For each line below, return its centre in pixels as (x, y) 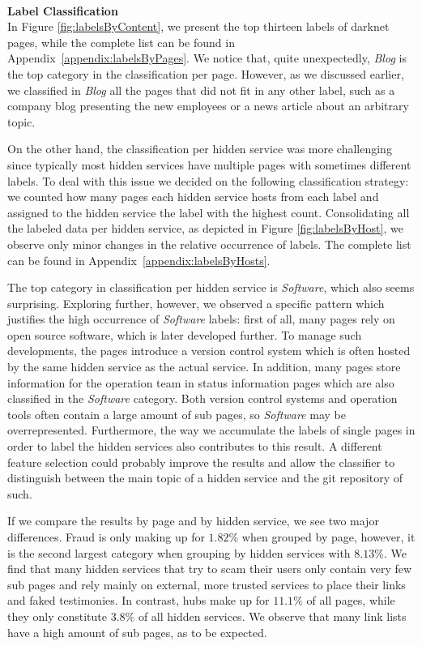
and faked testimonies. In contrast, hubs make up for (139, 600)
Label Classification (63, 10)
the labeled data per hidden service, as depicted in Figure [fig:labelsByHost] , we (205, 228)
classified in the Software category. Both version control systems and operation (202, 398)
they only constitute (57, 616)
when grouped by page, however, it (328, 537)
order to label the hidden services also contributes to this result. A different (195, 446)
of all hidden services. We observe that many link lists (272, 616)
